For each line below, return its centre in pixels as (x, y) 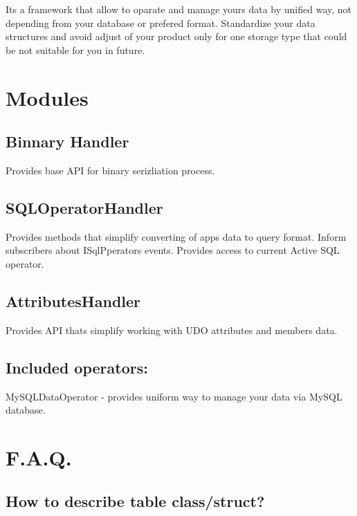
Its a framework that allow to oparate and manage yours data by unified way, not (179, 9)
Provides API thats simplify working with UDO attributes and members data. (172, 330)
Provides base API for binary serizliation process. (110, 170)
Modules (47, 97)
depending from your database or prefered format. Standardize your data (161, 22)
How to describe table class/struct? (135, 501)
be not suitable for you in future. (75, 49)
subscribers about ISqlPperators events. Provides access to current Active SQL (173, 250)
